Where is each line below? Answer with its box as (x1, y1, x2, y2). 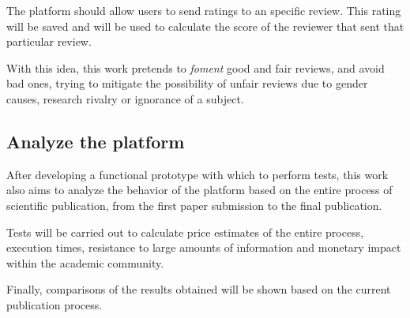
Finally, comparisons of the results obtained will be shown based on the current (6, 281, 391, 297)
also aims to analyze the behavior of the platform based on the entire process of (6, 181, 393, 198)
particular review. (6, 33, 92, 50)
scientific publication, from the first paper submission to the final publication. (6, 196, 382, 213)
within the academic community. (6, 254, 164, 271)
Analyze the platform (6, 129, 185, 153)
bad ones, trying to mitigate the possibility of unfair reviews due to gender (6, 75, 368, 92)
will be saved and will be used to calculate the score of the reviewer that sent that (6, 17, 404, 34)
